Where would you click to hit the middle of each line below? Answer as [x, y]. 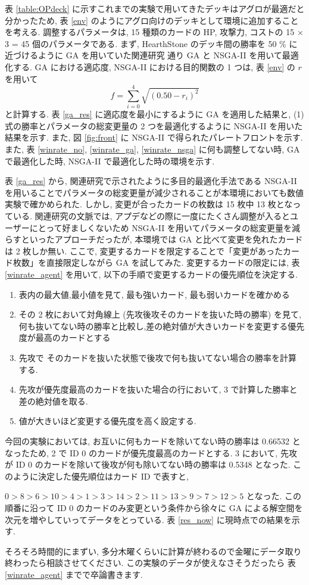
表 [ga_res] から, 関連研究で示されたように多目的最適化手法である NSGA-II [151, 181]
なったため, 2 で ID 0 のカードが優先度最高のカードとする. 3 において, [141, 452]
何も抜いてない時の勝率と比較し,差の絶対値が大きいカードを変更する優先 [162, 326]
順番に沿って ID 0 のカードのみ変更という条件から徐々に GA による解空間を [154, 507]
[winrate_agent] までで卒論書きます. [74, 574]
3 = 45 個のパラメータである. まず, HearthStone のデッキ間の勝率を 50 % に [151, 43]
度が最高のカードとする [65, 337]
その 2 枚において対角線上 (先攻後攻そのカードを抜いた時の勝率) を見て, [160, 314]
